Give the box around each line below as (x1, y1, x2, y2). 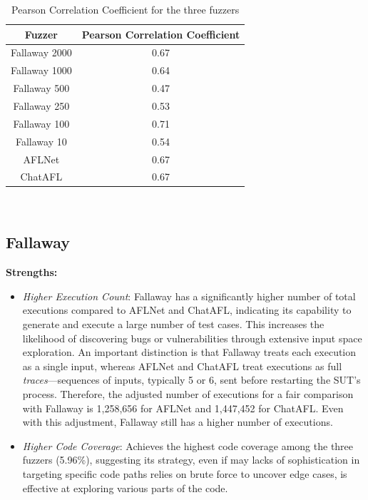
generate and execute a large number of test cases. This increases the (22, 317, 324, 332)
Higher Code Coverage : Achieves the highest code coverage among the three (22, 438, 354, 453)
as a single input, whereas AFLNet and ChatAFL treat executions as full (22, 358, 342, 373)
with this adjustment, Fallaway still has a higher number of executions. (22, 414, 333, 429)
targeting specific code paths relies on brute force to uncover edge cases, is (22, 466, 347, 481)
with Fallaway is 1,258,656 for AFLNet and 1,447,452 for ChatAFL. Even (22, 400, 344, 415)
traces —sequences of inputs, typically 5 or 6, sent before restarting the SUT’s (22, 372, 361, 387)
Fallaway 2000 (11, 45, 72, 60)
